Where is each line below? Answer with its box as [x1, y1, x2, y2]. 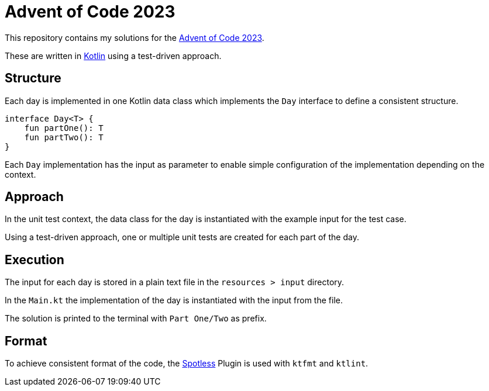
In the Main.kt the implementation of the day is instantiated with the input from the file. [5, 295, 343, 306]
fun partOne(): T [24, 123, 104, 133]
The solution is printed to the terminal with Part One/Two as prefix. [5, 313, 267, 324]
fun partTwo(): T [24, 132, 104, 142]
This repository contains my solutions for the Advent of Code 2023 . [5, 32, 264, 43]
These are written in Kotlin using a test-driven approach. [5, 50, 222, 61]
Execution [5, 252, 64, 267]
